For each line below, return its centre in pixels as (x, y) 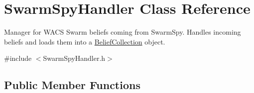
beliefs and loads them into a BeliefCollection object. (85, 41)
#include (18, 58)
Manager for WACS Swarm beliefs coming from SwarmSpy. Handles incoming (123, 32)
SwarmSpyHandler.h (74, 58)
